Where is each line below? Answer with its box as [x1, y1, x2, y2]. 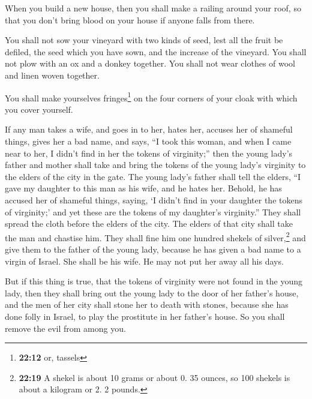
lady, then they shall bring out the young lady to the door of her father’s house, [5, 286, 299, 299]
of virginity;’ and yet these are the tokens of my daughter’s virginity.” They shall [5, 205, 301, 218]
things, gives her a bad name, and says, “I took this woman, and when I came [5, 135, 292, 147]
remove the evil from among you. [5, 322, 126, 334]
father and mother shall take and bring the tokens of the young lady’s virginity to [5, 158, 306, 171]
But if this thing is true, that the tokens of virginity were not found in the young [5, 275, 303, 287]
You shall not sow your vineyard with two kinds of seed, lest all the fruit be [5, 34, 283, 46]
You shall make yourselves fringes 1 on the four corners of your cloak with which [5, 89, 298, 104]
